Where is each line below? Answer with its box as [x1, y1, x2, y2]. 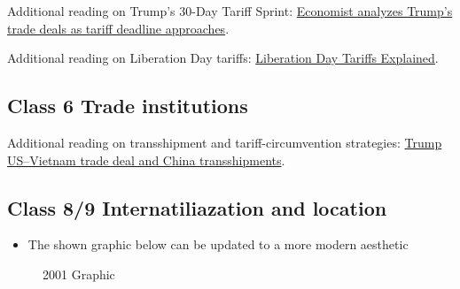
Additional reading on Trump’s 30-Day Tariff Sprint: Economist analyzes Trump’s [7, 2, 453, 19]
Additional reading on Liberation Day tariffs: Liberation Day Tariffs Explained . [7, 49, 439, 67]
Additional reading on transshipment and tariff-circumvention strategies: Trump [7, 133, 442, 151]
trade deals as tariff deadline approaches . [7, 19, 230, 37]
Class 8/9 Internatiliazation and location [7, 194, 387, 221]
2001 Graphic [43, 264, 115, 283]
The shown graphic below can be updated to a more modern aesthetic [27, 235, 409, 254]
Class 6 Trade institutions [7, 92, 248, 119]
